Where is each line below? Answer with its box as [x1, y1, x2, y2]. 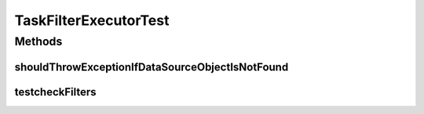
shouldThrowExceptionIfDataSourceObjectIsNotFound [14, 60, 289, 73]
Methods [14, 34, 63, 48]
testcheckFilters [14, 85, 97, 98]
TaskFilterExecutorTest [14, 12, 170, 29]
